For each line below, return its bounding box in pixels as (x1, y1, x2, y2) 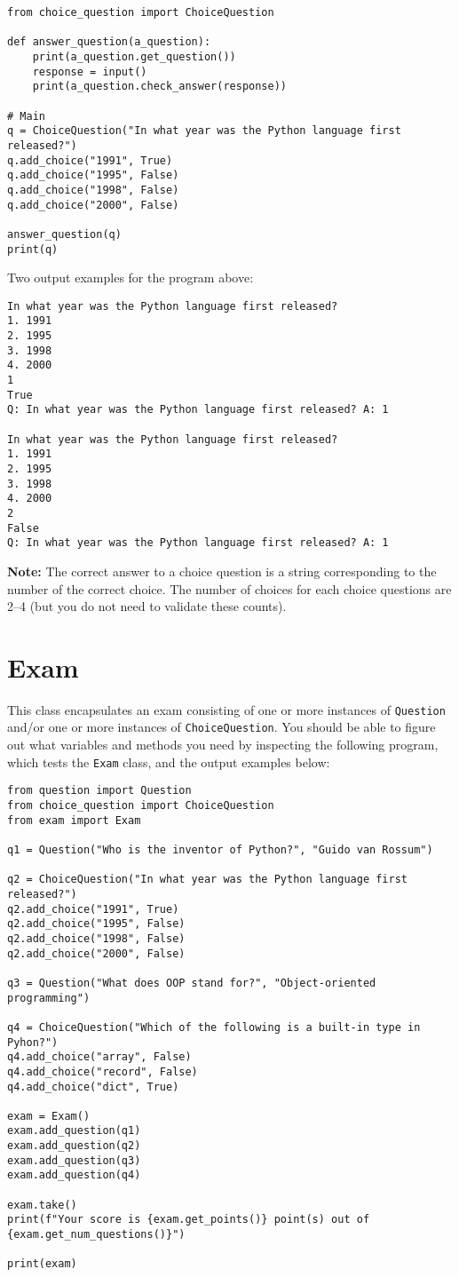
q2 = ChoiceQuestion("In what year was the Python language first (7, 873, 408, 886)
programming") (7, 991, 91, 1004)
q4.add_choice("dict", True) (7, 1080, 179, 1093)
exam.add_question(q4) (7, 1169, 141, 1182)
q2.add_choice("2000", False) (7, 947, 186, 960)
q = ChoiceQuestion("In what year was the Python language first (7, 124, 401, 138)
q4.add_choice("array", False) (7, 1051, 192, 1064)
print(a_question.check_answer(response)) (32, 80, 287, 93)
